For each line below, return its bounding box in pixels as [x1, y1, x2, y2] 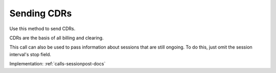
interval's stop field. [9, 51, 51, 57]
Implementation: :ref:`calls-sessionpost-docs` [9, 61, 106, 67]
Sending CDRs [9, 8, 72, 19]
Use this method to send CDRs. [9, 26, 76, 32]
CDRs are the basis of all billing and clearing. [9, 35, 104, 41]
